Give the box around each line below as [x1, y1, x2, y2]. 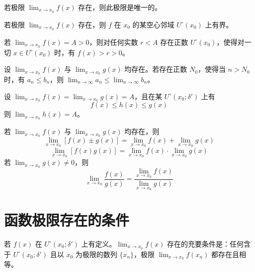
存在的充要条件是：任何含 [167, 238, 251, 249]
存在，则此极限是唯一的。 [78, 2, 162, 12]
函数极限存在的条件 [4, 209, 130, 230]
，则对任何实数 [89, 36, 138, 47]
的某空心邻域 [132, 19, 174, 29]
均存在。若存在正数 [124, 64, 187, 74]
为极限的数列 [75, 249, 117, 259]
